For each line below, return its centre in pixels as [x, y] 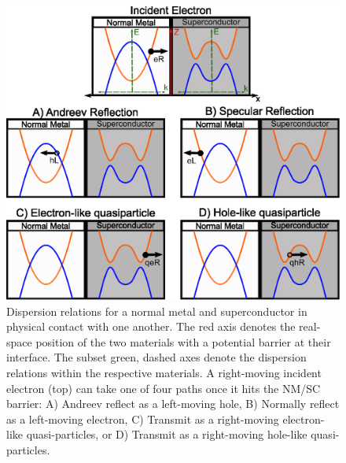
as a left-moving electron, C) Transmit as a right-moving [143, 419]
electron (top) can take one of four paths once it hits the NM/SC [164, 388]
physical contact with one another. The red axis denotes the [151, 326]
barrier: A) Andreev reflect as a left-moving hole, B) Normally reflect [173, 404]
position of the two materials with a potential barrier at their [183, 341]
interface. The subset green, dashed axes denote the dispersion [156, 357]
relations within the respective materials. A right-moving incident [164, 373]
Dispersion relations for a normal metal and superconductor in [157, 311]
